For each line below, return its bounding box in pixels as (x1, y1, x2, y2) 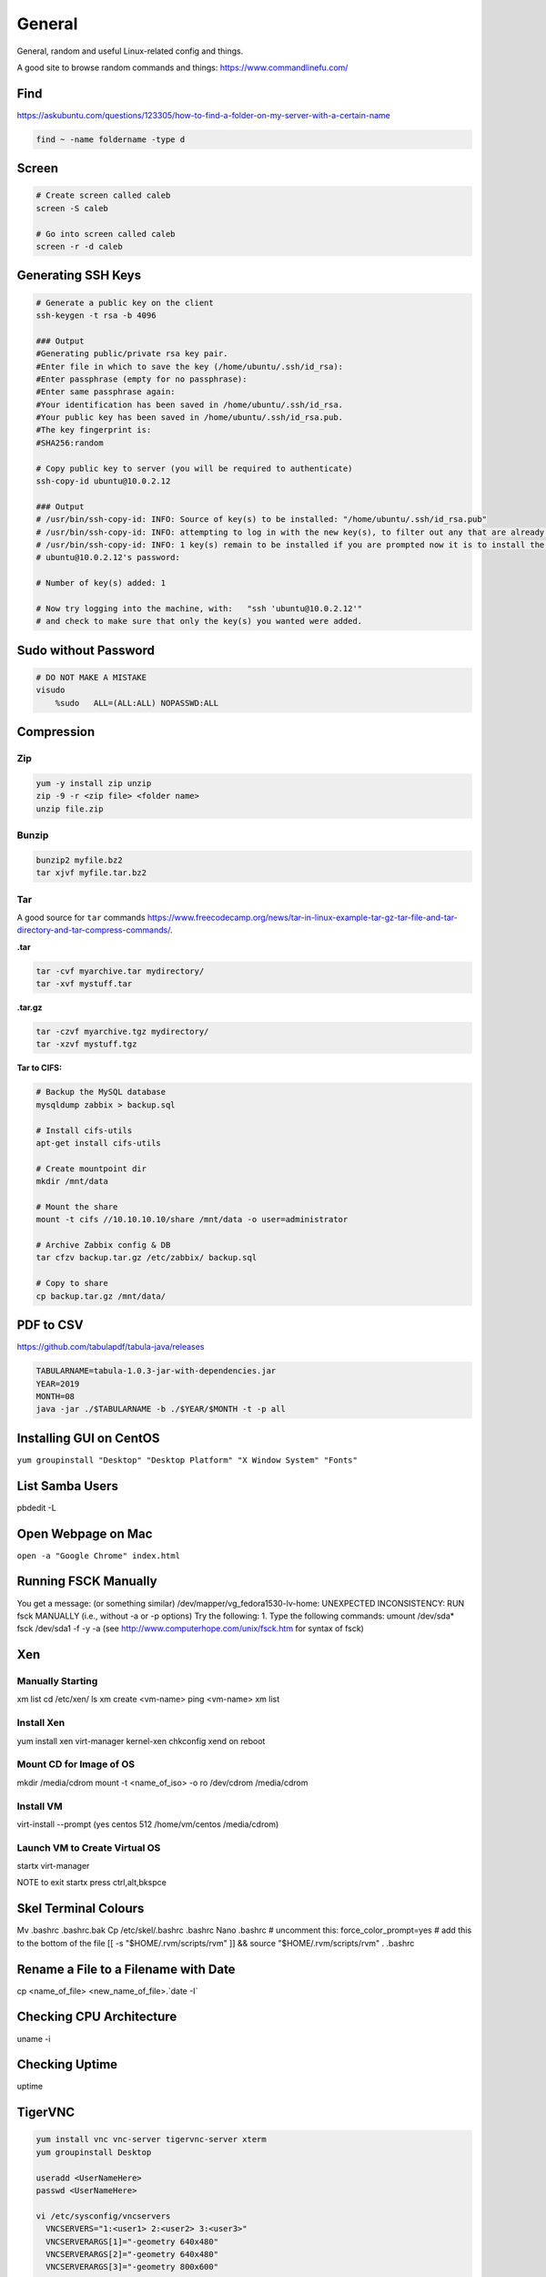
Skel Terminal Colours (16, 1901, 145, 1916)
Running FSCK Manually (16, 1574, 158, 1589)
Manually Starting (16, 1675, 98, 1688)
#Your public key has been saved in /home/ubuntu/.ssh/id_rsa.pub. (35, 413, 344, 423)
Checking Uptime (16, 2057, 118, 2072)
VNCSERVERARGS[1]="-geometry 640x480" (45, 2236, 218, 2247)
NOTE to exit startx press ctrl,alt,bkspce (16, 1877, 167, 1888)
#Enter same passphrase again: (35, 387, 177, 397)
